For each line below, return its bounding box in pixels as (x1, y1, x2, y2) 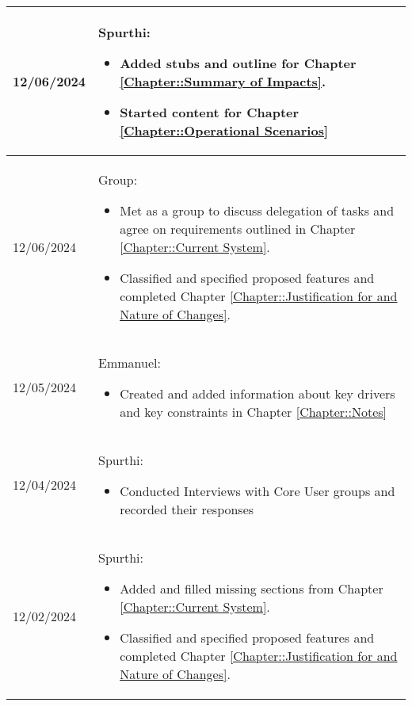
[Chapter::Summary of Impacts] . (120, 72, 326, 90)
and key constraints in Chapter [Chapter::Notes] (120, 403, 387, 421)
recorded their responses (120, 500, 254, 518)
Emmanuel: (98, 353, 161, 372)
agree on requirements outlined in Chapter (120, 219, 356, 238)
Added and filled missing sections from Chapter (120, 579, 383, 597)
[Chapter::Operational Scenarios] (120, 121, 329, 139)
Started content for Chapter (120, 103, 299, 121)
